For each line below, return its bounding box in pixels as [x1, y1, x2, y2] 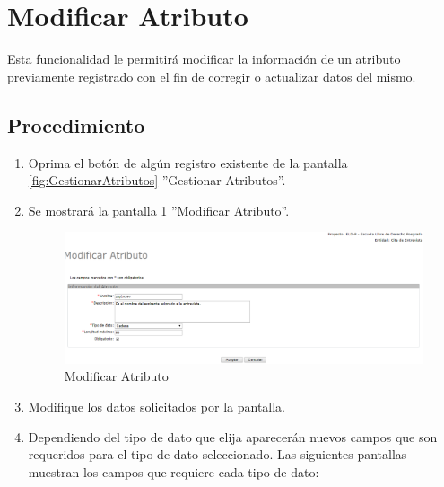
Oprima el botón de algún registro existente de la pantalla [28, 153, 348, 172]
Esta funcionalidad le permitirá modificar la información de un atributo [7, 49, 401, 68]
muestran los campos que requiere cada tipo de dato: [28, 462, 319, 481]
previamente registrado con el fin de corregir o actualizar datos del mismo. [7, 66, 416, 85]
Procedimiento [7, 111, 145, 138]
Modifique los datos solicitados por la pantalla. [28, 397, 286, 416]
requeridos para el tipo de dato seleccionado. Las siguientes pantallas [28, 445, 407, 464]
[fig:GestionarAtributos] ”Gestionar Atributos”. [28, 171, 286, 190]
